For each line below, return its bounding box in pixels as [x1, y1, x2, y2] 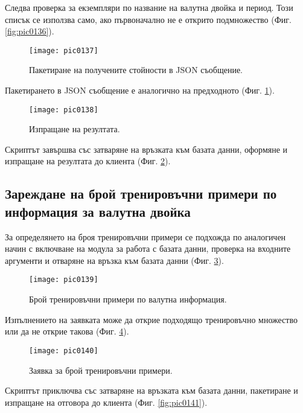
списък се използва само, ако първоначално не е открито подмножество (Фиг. [5, 13, 292, 25]
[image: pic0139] [29, 275, 98, 284]
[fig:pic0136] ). [5, 25, 54, 37]
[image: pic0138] [29, 105, 98, 114]
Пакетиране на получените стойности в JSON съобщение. [29, 63, 243, 76]
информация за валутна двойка [5, 202, 191, 220]
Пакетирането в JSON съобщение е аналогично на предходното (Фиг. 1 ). [5, 84, 275, 97]
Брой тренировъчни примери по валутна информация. [29, 293, 227, 306]
